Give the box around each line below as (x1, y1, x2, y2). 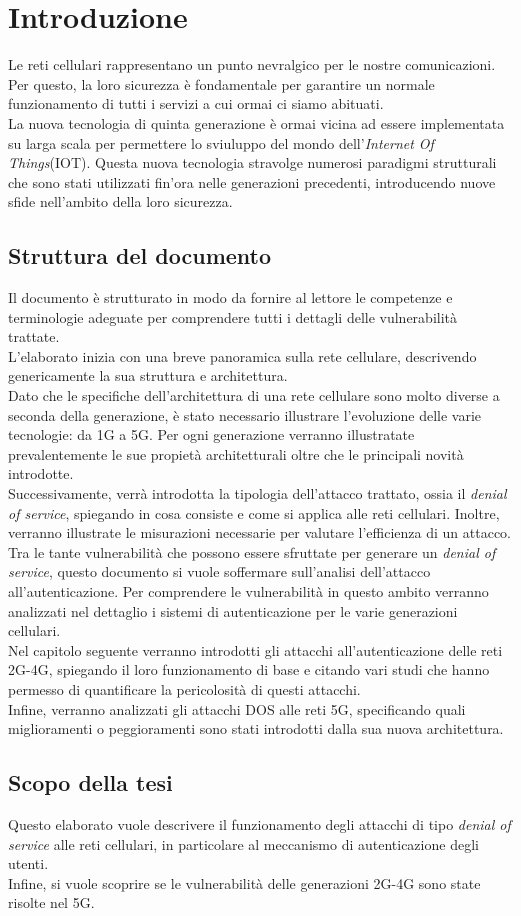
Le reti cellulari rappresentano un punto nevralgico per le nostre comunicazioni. (8, 54, 496, 75)
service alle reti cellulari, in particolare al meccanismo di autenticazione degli (8, 833, 479, 854)
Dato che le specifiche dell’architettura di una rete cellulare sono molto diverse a (8, 385, 500, 406)
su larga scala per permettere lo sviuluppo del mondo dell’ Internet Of (8, 132, 434, 153)
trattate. (8, 326, 60, 347)
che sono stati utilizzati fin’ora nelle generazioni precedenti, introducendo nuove (8, 171, 496, 192)
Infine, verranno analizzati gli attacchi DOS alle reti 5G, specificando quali (8, 698, 466, 719)
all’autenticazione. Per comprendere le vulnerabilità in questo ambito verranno (8, 580, 489, 601)
